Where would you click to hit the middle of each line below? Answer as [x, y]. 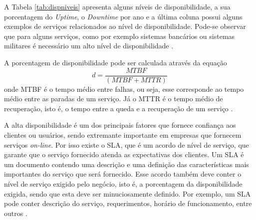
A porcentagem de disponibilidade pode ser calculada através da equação [116, 62]
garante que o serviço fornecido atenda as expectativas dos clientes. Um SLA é [124, 154]
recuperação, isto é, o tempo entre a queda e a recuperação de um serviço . [119, 108]
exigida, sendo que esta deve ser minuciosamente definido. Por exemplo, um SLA [128, 193]
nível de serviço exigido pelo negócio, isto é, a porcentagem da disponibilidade [123, 183]
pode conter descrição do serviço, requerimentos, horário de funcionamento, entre [128, 203]
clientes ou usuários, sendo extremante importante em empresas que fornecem [123, 135]
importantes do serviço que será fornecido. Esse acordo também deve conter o [123, 174]
